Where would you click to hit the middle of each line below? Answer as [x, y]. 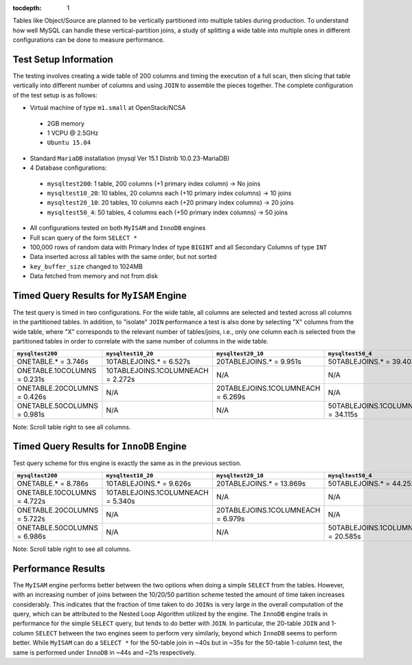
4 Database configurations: [68, 168]
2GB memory [66, 123]
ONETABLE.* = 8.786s [53, 483]
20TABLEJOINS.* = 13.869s [261, 483]
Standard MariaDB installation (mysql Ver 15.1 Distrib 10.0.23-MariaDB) [130, 158]
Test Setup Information [63, 59]
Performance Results [59, 568]
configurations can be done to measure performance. [89, 40]
